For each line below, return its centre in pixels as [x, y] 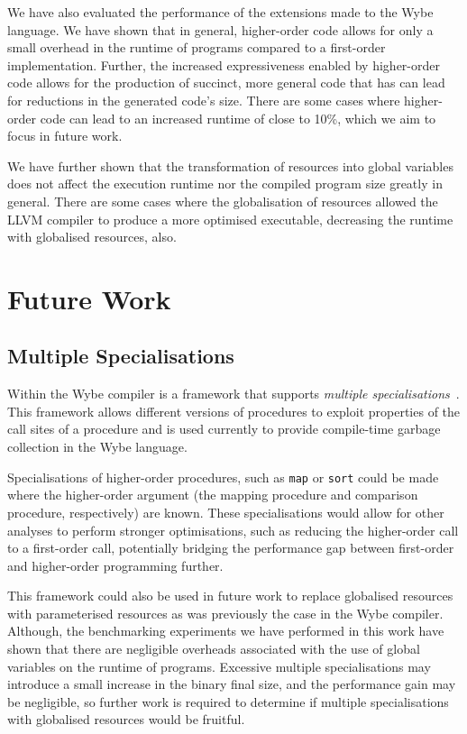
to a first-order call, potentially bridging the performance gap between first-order [231, 548]
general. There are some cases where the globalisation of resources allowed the [223, 201]
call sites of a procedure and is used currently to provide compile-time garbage [224, 429]
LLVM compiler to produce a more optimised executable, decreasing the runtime [230, 219]
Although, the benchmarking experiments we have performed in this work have [226, 631]
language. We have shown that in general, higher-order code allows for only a [220, 29]
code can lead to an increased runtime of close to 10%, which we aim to [238, 118]
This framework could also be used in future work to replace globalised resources [230, 596]
